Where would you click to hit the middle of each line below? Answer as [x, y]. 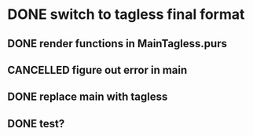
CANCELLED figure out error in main [97, 70]
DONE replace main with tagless [88, 97]
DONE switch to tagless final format [126, 15]
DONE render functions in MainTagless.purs [117, 44]
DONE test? [36, 123]
